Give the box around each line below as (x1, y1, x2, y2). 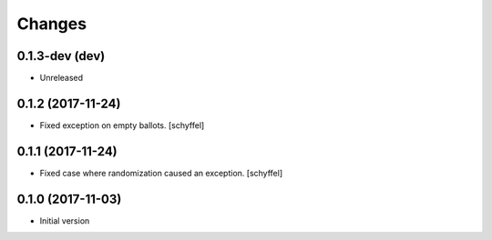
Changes (16, 14, 87, 34)
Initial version (39, 215, 90, 226)
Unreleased (39, 73, 84, 84)
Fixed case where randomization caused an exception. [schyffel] (39, 167, 282, 178)
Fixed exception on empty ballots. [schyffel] (39, 119, 205, 131)
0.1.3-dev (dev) (16, 48, 106, 64)
